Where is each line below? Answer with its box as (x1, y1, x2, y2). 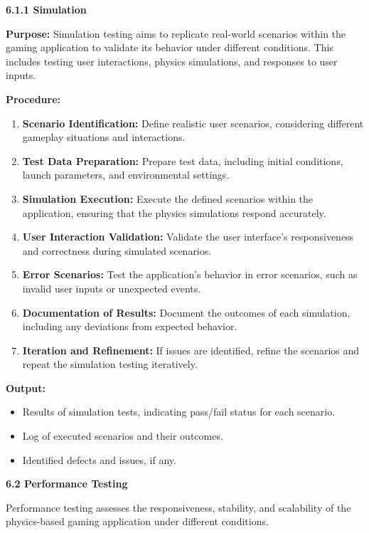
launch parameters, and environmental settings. (22, 167, 230, 182)
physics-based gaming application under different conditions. (6, 514, 269, 529)
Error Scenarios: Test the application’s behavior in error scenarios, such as (22, 267, 358, 282)
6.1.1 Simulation (6, 2, 87, 16)
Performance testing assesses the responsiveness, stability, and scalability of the (6, 500, 351, 514)
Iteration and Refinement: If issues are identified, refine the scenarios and (22, 342, 360, 357)
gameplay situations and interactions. (22, 130, 186, 144)
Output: (6, 380, 46, 395)
